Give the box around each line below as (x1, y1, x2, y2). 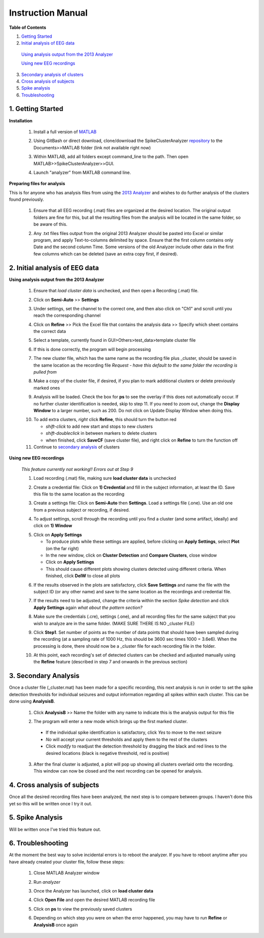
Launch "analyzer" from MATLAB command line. (33, 169, 132, 175)
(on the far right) (45, 545, 79, 551)
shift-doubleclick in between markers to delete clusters (45, 430, 157, 436)
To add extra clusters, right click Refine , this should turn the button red (33, 417, 177, 422)
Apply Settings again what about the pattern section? (33, 605, 143, 610)
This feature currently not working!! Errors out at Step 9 (21, 466, 133, 472)
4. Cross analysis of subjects (9, 781, 100, 789)
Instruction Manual (9, 7, 88, 18)
